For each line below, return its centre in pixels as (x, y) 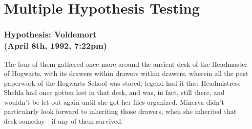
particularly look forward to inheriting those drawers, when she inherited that (120, 111)
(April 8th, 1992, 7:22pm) (56, 46)
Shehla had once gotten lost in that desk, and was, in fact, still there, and (114, 92)
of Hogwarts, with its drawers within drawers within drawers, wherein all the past (126, 73)
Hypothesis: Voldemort (50, 34)
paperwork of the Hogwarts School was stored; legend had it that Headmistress (122, 83)
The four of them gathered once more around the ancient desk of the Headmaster (126, 64)
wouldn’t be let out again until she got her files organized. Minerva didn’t (114, 101)
